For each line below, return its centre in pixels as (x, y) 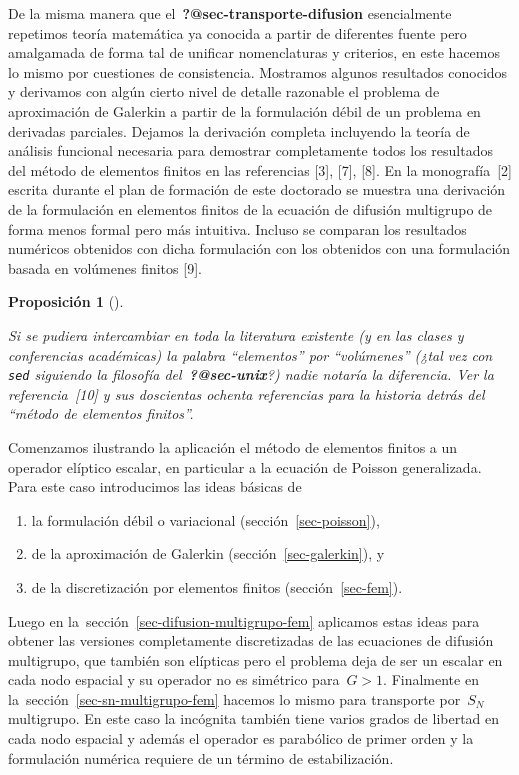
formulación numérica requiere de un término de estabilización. (201, 757)
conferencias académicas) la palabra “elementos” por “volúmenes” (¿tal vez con (250, 354)
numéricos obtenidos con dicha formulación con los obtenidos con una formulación (259, 248)
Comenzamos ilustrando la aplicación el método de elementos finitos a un (233, 446)
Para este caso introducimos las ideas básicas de (155, 486)
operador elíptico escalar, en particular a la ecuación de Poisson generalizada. (245, 466)
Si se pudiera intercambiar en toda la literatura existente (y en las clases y (236, 334)
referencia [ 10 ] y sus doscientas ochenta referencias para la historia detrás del (246, 393)
